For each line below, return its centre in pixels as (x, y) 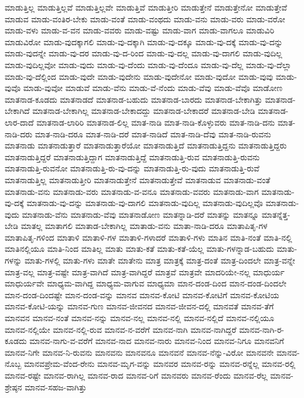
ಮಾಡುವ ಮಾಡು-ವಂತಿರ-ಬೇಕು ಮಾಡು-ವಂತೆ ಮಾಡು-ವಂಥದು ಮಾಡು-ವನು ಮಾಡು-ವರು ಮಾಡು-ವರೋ (145, 18)
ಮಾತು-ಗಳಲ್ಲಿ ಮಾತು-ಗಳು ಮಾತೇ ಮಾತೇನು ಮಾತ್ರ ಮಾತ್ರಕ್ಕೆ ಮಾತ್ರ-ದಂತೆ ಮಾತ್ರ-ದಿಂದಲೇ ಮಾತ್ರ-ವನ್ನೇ (160, 260)
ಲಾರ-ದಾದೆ (19, 122)
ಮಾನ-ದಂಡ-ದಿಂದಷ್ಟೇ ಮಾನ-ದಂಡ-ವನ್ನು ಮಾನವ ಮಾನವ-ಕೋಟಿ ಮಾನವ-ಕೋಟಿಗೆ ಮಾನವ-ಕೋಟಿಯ (142, 294)
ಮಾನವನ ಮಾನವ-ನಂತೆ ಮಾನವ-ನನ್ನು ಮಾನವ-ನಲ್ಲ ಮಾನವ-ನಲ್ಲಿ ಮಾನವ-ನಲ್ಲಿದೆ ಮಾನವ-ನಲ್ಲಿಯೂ (139, 318)
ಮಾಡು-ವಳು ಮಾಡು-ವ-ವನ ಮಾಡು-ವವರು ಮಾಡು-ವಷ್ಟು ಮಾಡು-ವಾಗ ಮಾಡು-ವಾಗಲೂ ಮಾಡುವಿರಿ (140, 30)
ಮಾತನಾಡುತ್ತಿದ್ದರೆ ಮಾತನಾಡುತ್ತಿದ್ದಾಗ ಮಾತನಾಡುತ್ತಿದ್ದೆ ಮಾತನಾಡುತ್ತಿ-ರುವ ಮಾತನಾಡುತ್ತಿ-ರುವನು (132, 156)
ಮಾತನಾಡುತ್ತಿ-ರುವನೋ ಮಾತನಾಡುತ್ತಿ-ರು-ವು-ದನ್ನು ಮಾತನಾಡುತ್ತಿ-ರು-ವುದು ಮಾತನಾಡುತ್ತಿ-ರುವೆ (132, 168)
